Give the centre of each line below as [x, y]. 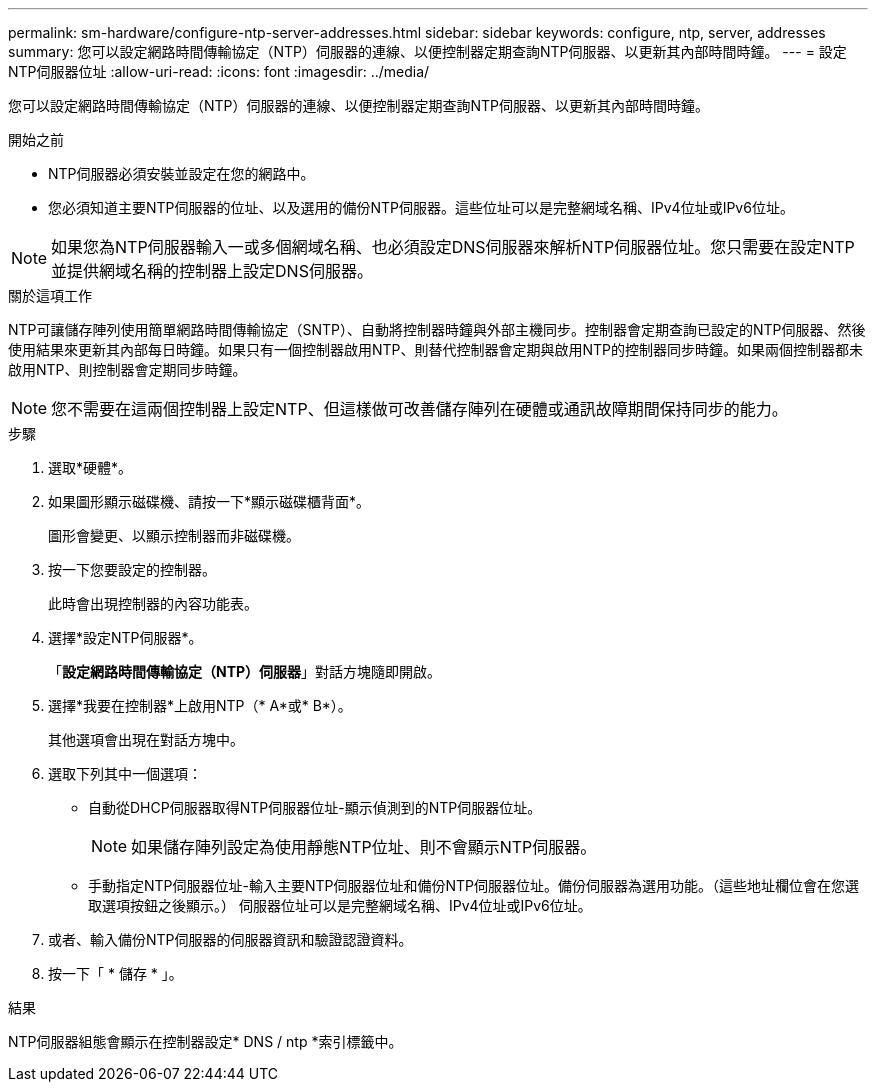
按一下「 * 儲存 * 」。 [115, 973]
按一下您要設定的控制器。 [132, 569]
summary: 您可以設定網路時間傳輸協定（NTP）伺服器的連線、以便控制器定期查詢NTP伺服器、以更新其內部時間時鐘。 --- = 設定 [427, 51]
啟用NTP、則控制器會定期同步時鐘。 [127, 369]
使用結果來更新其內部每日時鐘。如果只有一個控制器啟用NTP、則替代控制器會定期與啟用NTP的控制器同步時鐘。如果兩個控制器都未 [436, 349]
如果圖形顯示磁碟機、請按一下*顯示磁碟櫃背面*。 [209, 501]
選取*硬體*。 [90, 467]
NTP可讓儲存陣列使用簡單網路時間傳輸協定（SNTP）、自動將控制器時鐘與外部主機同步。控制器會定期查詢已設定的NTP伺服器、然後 [437, 329]
